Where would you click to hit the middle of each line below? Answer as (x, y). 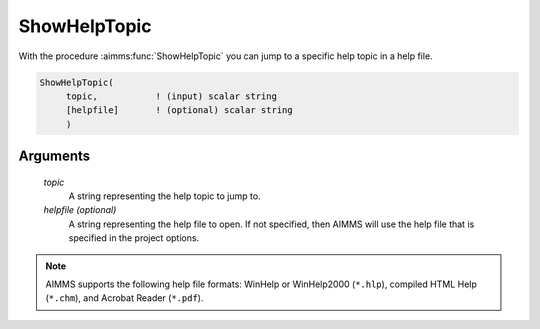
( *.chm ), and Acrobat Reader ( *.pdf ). (124, 298)
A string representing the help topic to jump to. (164, 196)
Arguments (54, 156)
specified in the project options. (134, 238)
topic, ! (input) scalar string (171, 96)
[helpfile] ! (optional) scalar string (179, 110)
